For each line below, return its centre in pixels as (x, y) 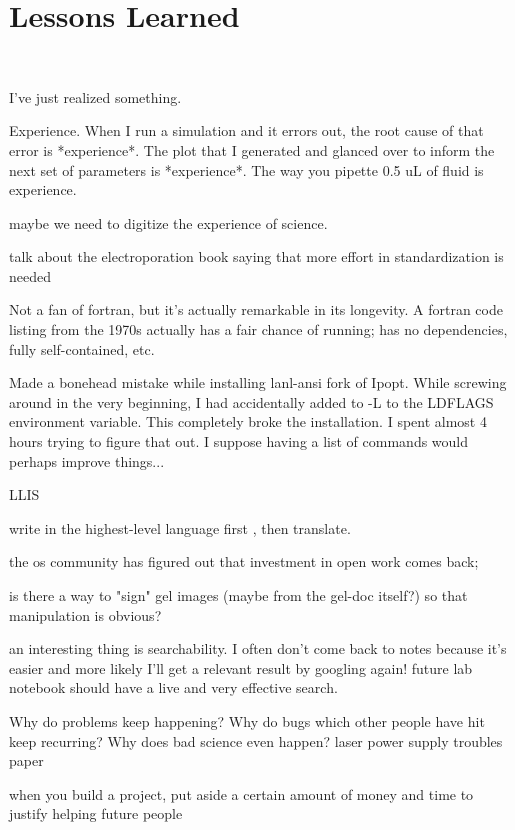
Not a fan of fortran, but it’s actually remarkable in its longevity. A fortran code (256, 309)
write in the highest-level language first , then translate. (180, 527)
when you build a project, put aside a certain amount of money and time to (241, 793)
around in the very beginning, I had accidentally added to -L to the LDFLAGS (251, 401)
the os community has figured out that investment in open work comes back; (244, 561)
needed (30, 275)
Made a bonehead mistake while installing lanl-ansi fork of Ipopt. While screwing (258, 382)
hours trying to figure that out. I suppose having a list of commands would (239, 441)
